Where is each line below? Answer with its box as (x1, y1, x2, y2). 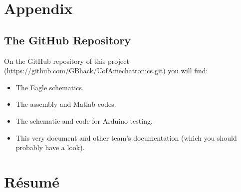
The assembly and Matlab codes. (15, 99, 116, 109)
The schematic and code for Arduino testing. (15, 115, 153, 126)
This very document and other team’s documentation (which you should (15, 132, 237, 143)
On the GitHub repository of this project (4, 55, 129, 66)
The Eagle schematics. (15, 82, 84, 92)
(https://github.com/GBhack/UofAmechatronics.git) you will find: (4, 65, 208, 76)
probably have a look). (15, 142, 85, 153)
